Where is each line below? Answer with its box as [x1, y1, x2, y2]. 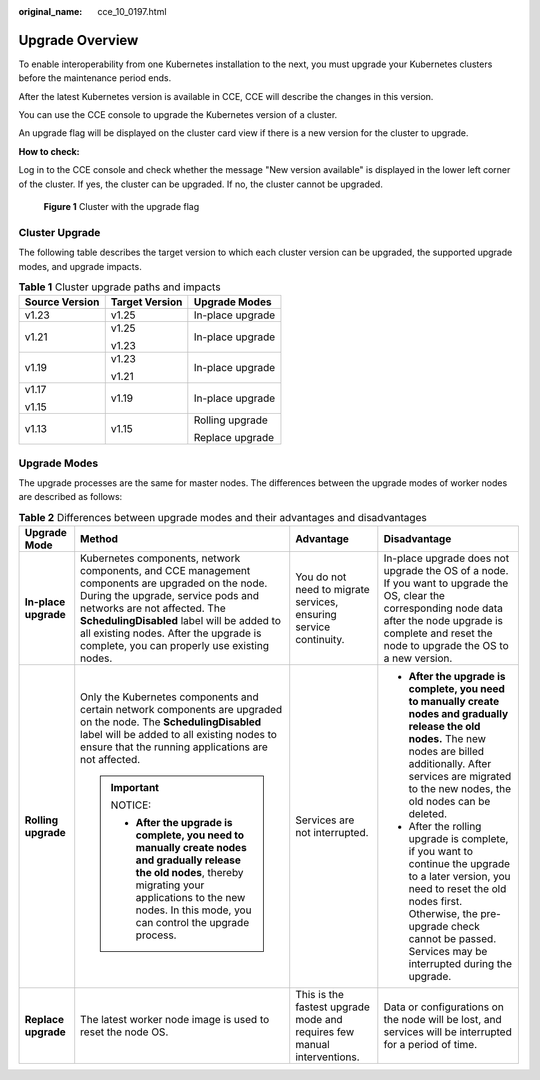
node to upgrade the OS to [383, 639, 509, 653]
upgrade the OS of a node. [383, 564, 509, 578]
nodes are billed [408, 745, 485, 759]
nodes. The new [408, 732, 487, 746]
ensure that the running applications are [80, 740, 269, 754]
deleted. [408, 807, 448, 821]
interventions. [295, 1050, 360, 1064]
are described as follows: [18, 491, 123, 503]
